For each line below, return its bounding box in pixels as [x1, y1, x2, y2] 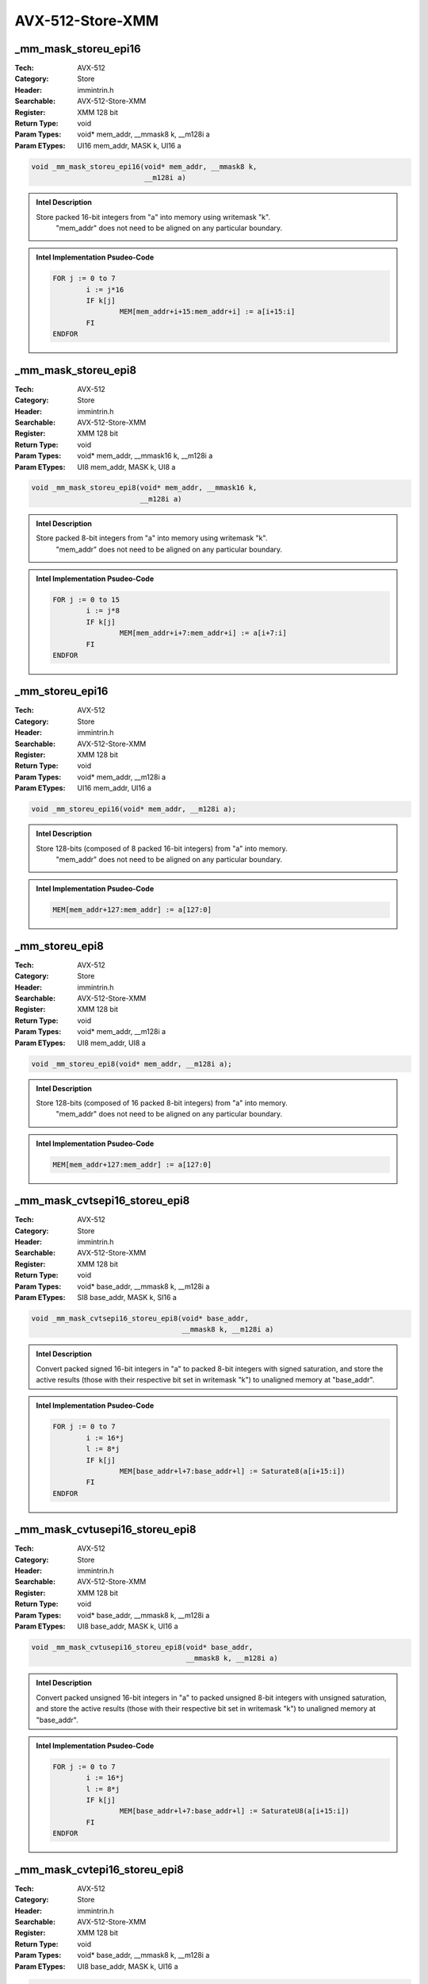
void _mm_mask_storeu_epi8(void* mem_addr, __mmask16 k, [31, 483, 258, 492]
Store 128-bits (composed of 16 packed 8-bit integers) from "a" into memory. [36, 1098, 289, 1107]
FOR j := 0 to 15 [52, 595, 120, 605]
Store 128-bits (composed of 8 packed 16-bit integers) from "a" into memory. [36, 844, 289, 853]
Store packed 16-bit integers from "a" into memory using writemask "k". [36, 212, 271, 221]
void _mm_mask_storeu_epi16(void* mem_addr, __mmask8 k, [31, 162, 258, 171]
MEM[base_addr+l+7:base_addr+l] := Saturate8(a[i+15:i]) [119, 1467, 346, 1475]
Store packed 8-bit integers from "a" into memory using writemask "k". [36, 533, 268, 543]
